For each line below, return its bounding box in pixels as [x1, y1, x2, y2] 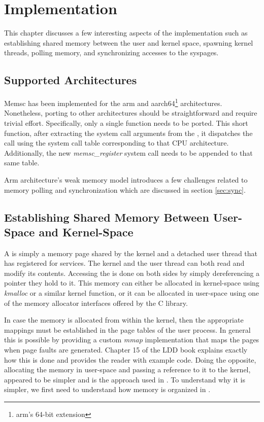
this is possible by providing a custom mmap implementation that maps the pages [4, 334, 259, 345]
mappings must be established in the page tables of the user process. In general [4, 324, 251, 335]
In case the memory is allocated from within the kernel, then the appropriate [4, 314, 244, 325]
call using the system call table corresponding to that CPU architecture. [4, 137, 229, 148]
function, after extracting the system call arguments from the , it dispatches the [4, 127, 253, 138]
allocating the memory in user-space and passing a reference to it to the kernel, [4, 364, 251, 375]
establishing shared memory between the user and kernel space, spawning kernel [4, 37, 253, 48]
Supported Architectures [4, 72, 137, 88]
